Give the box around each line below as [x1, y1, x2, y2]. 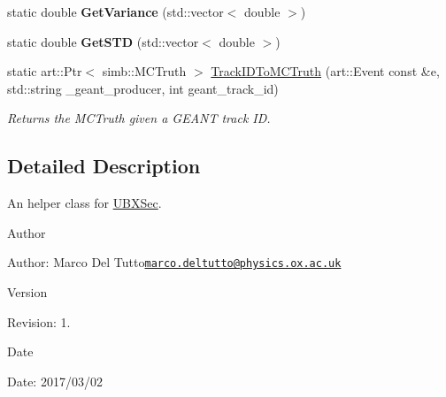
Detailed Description [7, 152, 201, 179]
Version [7, 283, 48, 302]
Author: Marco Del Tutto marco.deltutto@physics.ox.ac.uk [7, 253, 342, 271]
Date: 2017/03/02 [7, 371, 103, 390]
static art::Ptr [7, 62, 82, 80]
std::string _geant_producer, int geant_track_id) [7, 79, 279, 97]
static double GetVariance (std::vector [7, 3, 224, 20]
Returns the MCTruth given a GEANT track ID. [7, 109, 271, 127]
